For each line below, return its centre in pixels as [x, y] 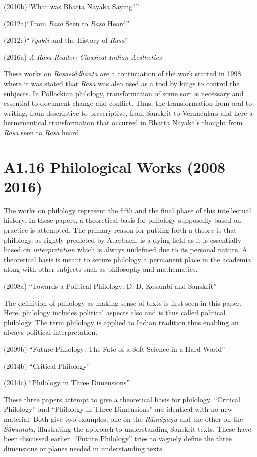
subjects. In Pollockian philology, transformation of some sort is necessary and [124, 93]
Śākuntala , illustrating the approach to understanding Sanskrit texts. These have [128, 429]
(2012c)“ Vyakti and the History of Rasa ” [66, 40]
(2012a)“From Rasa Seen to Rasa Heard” [67, 23]
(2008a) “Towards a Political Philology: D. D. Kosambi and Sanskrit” [110, 286]
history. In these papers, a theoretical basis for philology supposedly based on [123, 220]
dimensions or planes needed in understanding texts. [84, 448]
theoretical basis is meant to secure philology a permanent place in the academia [128, 259]
